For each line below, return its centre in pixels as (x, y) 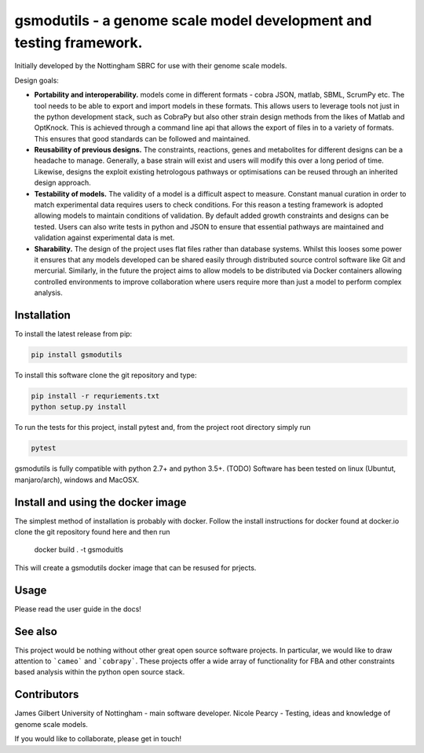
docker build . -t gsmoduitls (79, 549)
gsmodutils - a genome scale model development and (193, 20)
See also (36, 632)
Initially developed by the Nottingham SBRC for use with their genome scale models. (151, 66)
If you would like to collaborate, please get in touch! (98, 739)
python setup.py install (79, 407)
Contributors (47, 694)
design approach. (63, 183)
